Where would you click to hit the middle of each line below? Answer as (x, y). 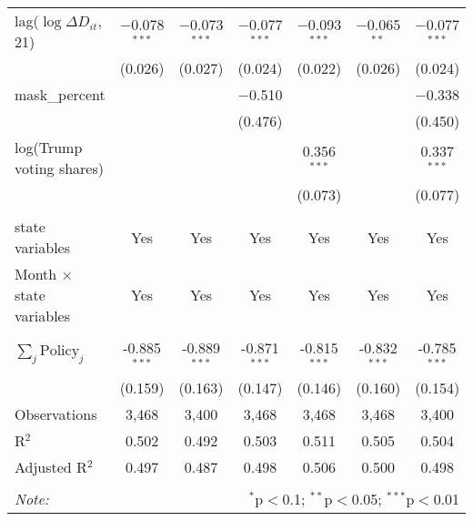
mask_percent (60, 94)
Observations (56, 414)
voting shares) (60, 168)
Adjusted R (51, 466)
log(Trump (49, 147)
